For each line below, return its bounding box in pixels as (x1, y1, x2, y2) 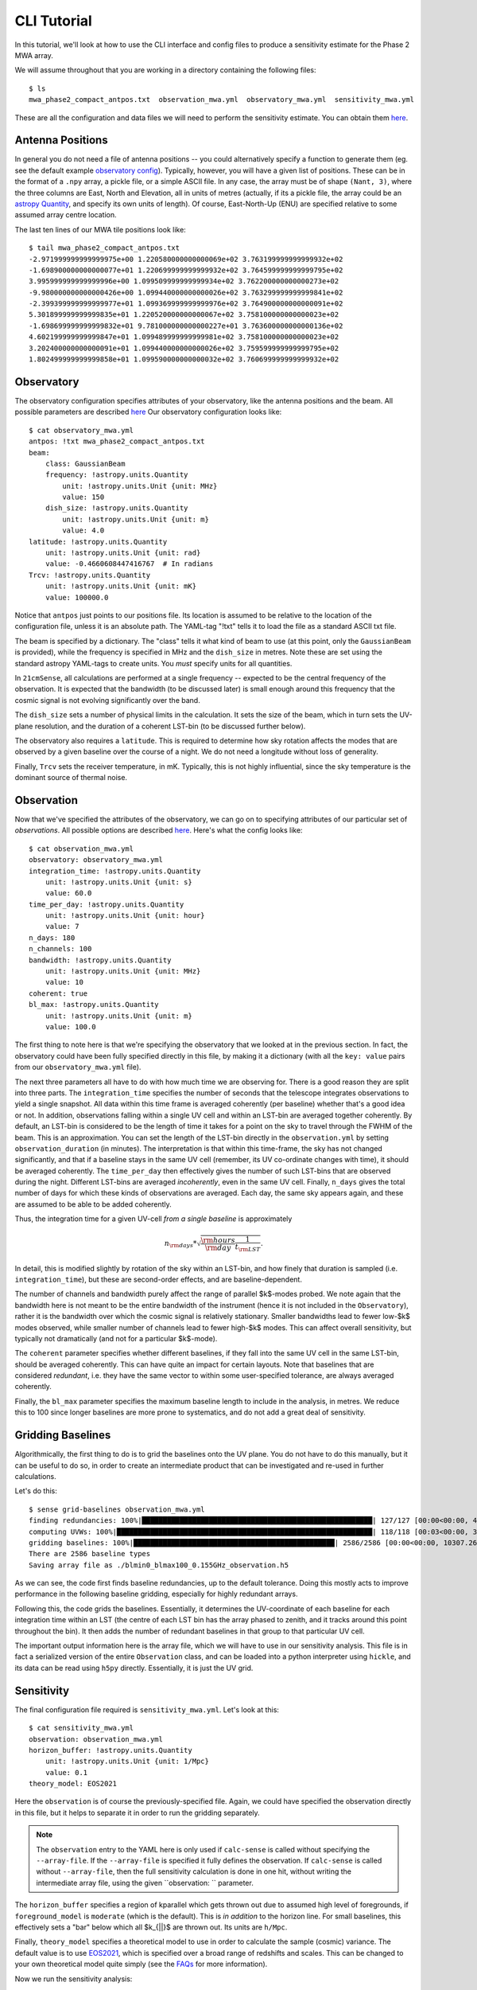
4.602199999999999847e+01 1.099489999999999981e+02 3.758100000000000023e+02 (29, 333, 339, 341)
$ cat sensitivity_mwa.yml (29, 1723, 134, 1733)
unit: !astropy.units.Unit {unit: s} (45, 877, 192, 887)
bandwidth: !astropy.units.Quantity (29, 955, 172, 965)
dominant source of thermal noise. (14, 773, 127, 782)
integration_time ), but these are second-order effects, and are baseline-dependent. (14, 1274, 302, 1284)
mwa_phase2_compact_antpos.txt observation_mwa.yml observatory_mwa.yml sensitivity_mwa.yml (29, 96, 415, 104)
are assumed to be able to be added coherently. (14, 1199, 172, 1209)
